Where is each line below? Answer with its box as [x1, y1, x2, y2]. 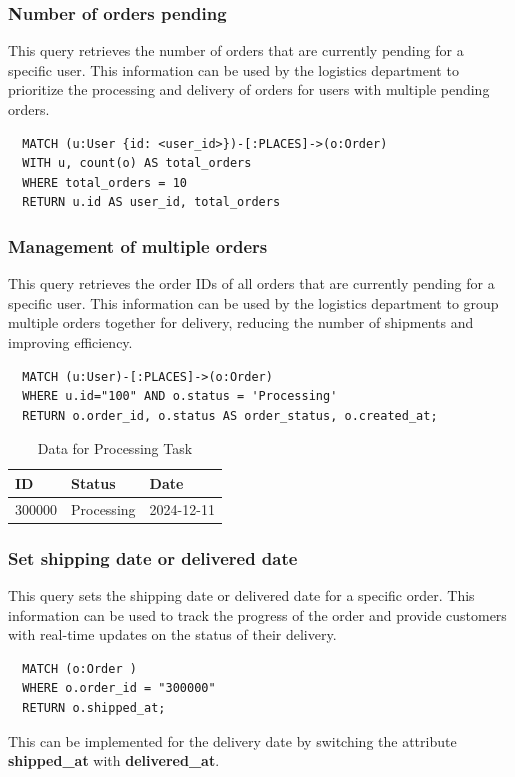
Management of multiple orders [8, 233, 268, 258]
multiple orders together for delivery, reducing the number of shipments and [8, 312, 474, 333]
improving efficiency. [8, 331, 133, 352]
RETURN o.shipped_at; [22, 701, 166, 716]
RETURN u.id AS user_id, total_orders [22, 195, 281, 210]
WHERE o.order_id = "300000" [22, 681, 216, 696]
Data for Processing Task [37, 438, 193, 459]
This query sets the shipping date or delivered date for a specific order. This [8, 585, 475, 606]
